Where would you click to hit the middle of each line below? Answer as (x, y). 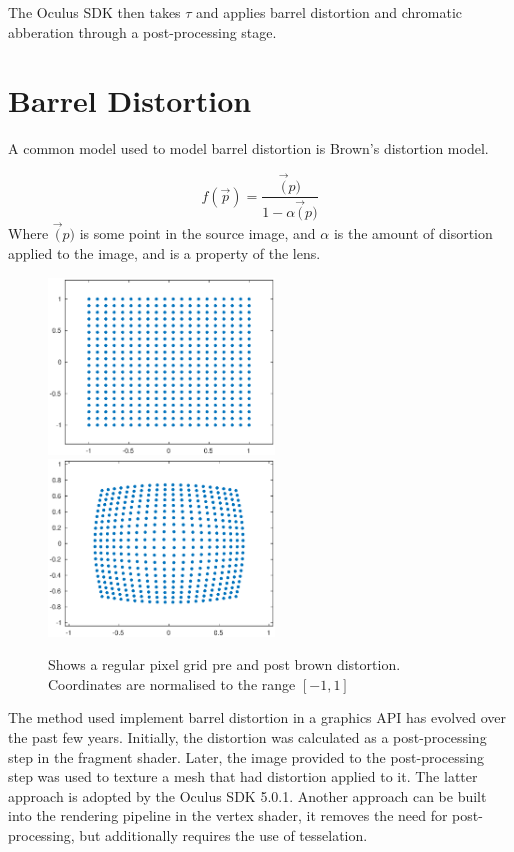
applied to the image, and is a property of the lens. (164, 253)
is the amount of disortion (413, 233)
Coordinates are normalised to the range (172, 683)
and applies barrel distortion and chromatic (329, 12)
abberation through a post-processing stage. (142, 31)
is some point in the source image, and (197, 233)
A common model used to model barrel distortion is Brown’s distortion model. (248, 148)
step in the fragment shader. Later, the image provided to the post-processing (246, 756)
